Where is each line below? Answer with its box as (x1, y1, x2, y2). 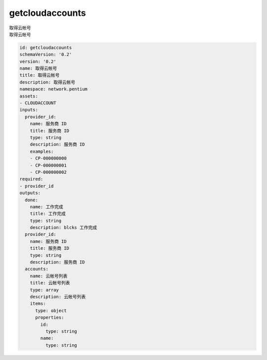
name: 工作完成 (30, 204, 63, 210)
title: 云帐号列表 (30, 280, 70, 286)
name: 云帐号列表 (30, 273, 68, 279)
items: (30, 301, 46, 307)
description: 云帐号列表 (30, 294, 86, 299)
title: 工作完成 (30, 211, 66, 217)
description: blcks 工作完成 (30, 225, 97, 230)
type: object (35, 308, 67, 314)
